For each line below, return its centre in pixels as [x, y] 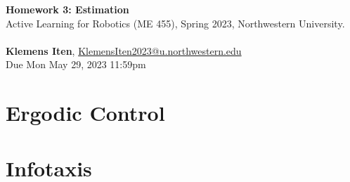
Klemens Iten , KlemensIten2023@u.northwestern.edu [124, 50]
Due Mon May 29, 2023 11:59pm [76, 64]
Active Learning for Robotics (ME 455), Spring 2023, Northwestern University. [175, 23]
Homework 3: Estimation [67, 9]
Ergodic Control [85, 113]
